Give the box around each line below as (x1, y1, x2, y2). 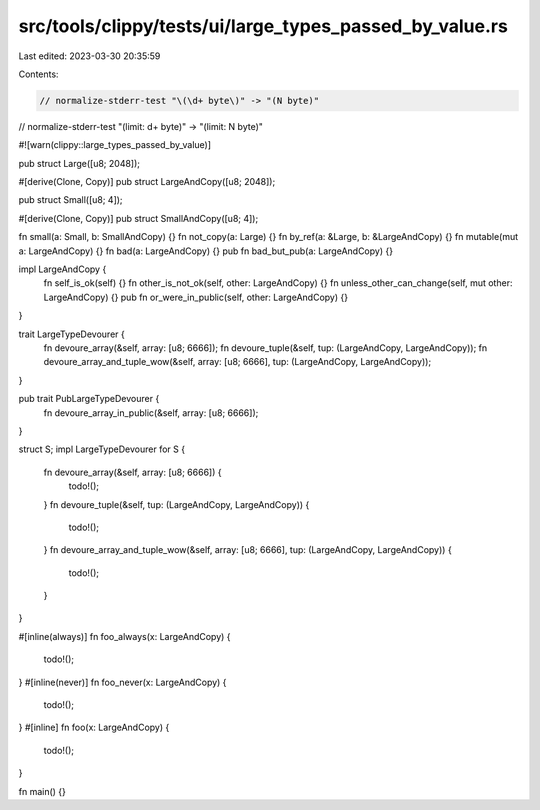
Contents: (18, 68, 59, 80)
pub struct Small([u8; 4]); (18, 194, 124, 206)
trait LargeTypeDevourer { (18, 328, 125, 340)
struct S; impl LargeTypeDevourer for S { (18, 443, 185, 455)
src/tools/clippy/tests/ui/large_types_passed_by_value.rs (18, 15, 509, 37)
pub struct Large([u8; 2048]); (18, 157, 140, 169)
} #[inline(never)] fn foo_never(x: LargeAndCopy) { (18, 676, 227, 688)
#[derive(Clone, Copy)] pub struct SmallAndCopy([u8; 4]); (18, 212, 259, 224)
